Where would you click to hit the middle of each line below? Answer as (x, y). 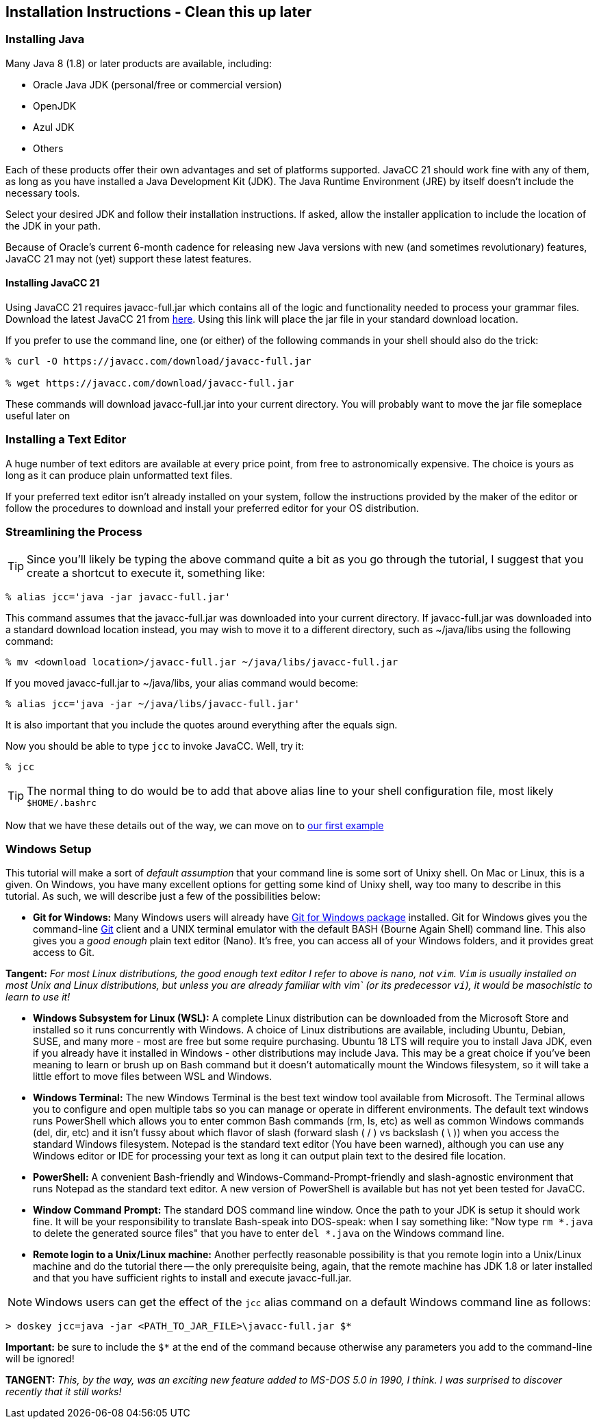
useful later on (38, 416)
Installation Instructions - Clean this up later (158, 12)
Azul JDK (54, 127)
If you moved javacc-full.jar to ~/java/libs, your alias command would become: (182, 683)
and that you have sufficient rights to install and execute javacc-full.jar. (192, 1278)
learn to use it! (38, 997)
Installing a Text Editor (66, 440)
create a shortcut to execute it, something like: (146, 573)
